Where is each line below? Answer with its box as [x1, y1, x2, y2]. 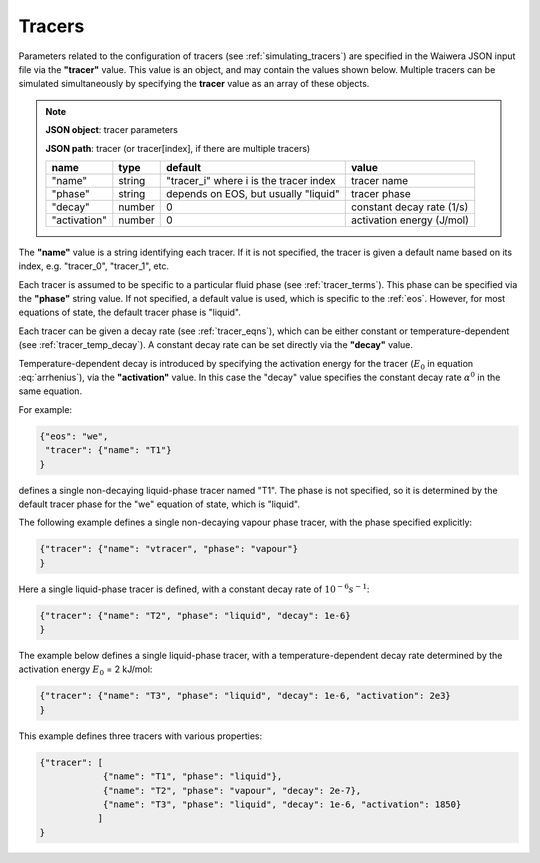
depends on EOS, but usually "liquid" [165, 186, 340, 200]
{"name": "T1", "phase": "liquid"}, [102, 771, 283, 782]
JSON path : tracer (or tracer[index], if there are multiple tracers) [45, 142, 311, 154]
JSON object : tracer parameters [45, 124, 179, 136]
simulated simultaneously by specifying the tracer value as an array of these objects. [18, 78, 370, 90]
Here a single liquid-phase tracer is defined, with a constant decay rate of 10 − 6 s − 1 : [18, 582, 370, 595]
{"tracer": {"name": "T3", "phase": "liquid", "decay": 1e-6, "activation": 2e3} [39, 690, 452, 702]
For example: [18, 403, 73, 415]
